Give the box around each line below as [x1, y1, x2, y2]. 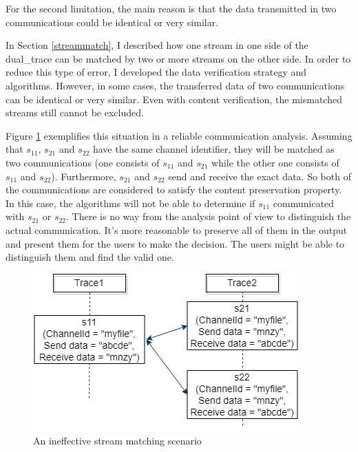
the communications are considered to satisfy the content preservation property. [6, 182, 342, 197]
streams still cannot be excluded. [6, 105, 144, 120]
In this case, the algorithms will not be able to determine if [6, 195, 255, 210]
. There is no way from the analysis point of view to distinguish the [66, 209, 351, 224]
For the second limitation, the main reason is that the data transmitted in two [6, 1, 337, 15]
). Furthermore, [51, 169, 116, 183]
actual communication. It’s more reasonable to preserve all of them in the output [6, 222, 348, 237]
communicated [273, 195, 335, 210]
